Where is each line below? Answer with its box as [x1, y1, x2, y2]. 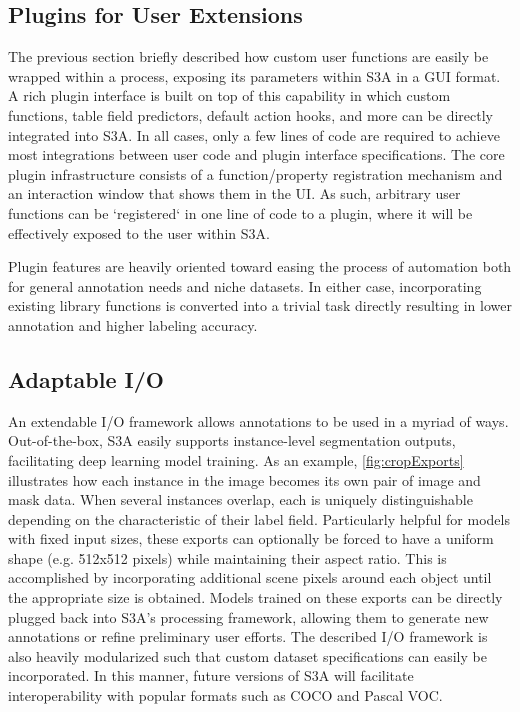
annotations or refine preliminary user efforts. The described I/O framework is [8, 626, 488, 647]
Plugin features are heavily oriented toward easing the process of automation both [8, 256, 512, 277]
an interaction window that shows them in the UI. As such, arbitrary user [8, 183, 461, 204]
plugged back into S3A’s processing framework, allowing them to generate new [8, 606, 489, 627]
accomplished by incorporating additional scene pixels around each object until [8, 567, 492, 588]
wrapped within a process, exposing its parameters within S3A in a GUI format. [8, 65, 501, 86]
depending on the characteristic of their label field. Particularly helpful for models [8, 508, 510, 529]
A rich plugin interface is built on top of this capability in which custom [8, 85, 451, 106]
